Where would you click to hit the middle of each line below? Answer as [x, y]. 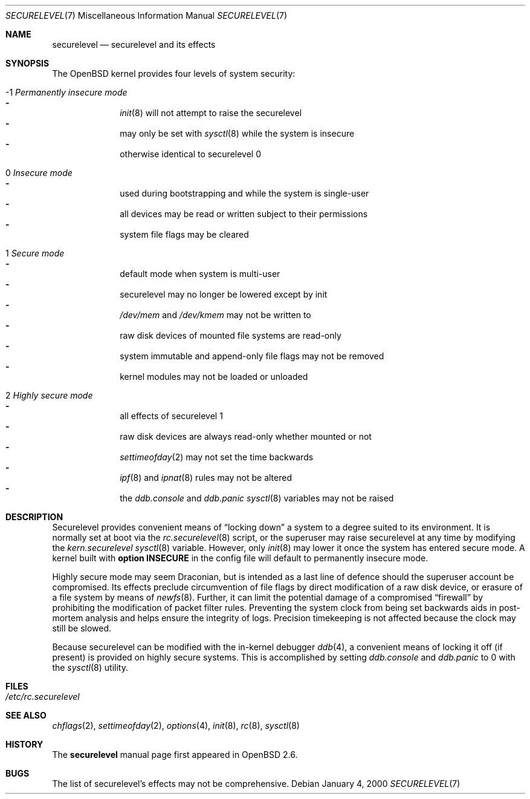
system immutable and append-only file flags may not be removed [252, 356]
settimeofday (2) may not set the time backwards [217, 457]
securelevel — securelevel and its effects [134, 44]
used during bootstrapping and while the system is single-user [244, 193]
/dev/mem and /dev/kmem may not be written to [215, 315]
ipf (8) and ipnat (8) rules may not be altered [206, 478]
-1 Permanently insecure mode [66, 92]
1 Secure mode [35, 253]
